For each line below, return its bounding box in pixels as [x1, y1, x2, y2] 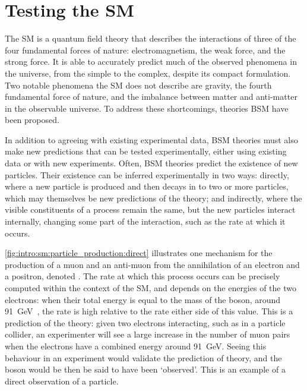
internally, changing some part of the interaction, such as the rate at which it [5, 215, 286, 228]
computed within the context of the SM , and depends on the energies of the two [5, 282, 296, 294]
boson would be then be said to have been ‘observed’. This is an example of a [5, 363, 286, 376]
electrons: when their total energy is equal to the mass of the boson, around [5, 293, 281, 305]
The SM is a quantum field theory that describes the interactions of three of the [5, 32, 296, 45]
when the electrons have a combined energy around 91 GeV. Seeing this [5, 339, 267, 352]
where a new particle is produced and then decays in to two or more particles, [5, 180, 289, 193]
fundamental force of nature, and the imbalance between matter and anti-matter [5, 90, 297, 103]
